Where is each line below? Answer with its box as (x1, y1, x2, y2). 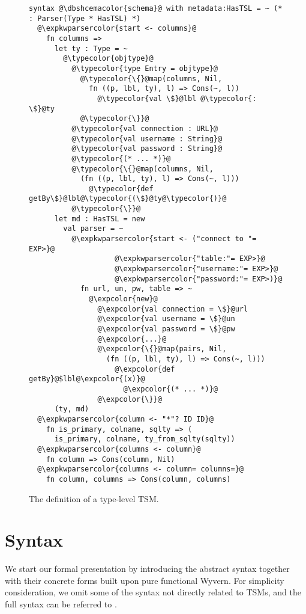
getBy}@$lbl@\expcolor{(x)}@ (29, 375, 145, 384)
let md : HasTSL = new (54, 214, 145, 223)
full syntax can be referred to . (5, 598, 117, 610)
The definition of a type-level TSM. (29, 492, 159, 505)
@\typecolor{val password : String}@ (71, 144, 223, 153)
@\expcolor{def (115, 364, 175, 373)
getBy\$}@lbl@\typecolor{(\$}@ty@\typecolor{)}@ (29, 194, 227, 203)
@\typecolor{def (89, 184, 154, 193)
